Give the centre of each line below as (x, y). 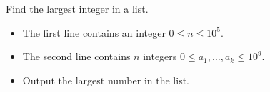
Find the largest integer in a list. (77, 8)
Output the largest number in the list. (106, 80)
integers (160, 56)
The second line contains (76, 56)
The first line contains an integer (94, 32)
